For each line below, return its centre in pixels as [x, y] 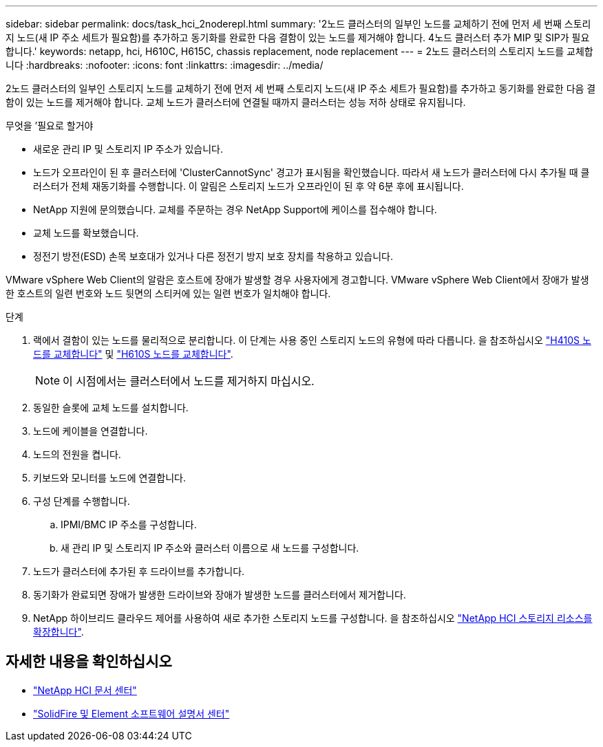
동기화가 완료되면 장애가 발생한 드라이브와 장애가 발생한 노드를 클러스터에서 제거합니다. [220, 595]
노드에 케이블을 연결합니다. [91, 431]
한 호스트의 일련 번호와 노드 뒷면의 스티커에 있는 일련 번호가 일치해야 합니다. [168, 293]
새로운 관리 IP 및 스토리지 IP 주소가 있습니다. [128, 149]
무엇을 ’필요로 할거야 [50, 126]
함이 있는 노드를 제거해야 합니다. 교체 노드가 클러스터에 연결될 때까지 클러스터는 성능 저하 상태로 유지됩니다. [236, 102]
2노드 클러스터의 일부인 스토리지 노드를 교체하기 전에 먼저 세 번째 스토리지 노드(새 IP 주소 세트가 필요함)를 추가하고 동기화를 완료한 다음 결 [301, 88]
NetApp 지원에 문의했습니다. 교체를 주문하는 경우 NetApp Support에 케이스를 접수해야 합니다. [235, 209]
